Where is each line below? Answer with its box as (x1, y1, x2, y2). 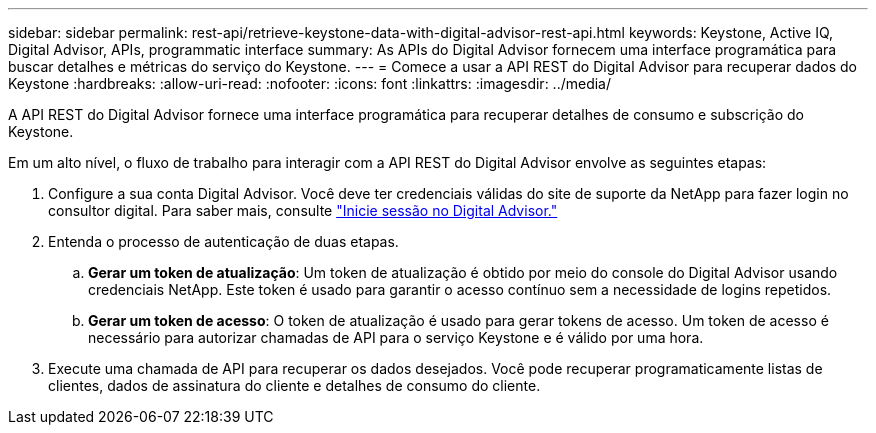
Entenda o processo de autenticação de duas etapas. (48, 233, 399, 250)
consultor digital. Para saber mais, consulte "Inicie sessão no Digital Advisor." (48, 202, 558, 219)
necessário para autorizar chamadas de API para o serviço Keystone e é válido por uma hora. (88, 329, 704, 346)
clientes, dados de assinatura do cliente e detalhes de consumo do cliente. (48, 377, 541, 394)
